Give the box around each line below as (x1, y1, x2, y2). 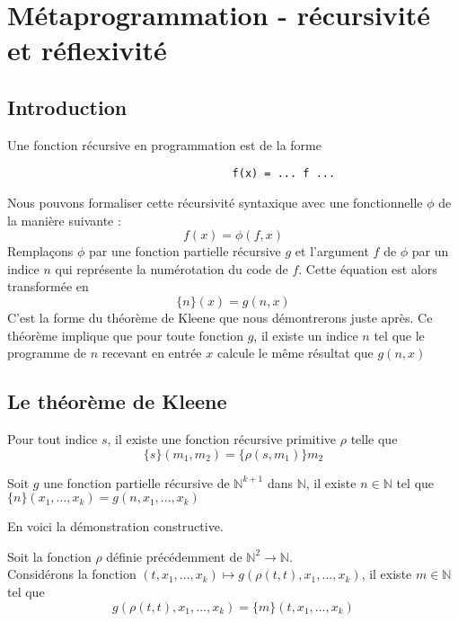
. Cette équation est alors (298, 259, 437, 278)
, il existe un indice (253, 325, 358, 344)
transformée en (7, 277, 89, 296)
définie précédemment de (106, 546, 242, 565)
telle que (350, 429, 398, 448)
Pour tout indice (7, 429, 98, 448)
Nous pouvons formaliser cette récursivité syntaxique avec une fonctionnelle (7, 193, 423, 212)
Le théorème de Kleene (7, 387, 227, 415)
